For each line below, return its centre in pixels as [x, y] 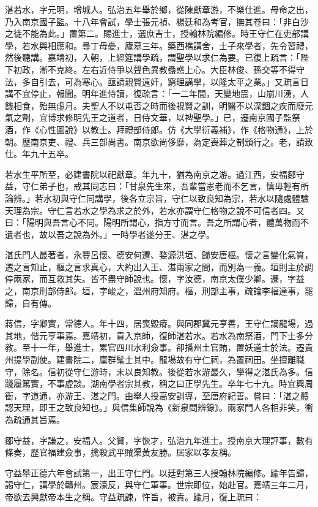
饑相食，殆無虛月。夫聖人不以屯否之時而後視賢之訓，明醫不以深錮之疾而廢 [155, 105]
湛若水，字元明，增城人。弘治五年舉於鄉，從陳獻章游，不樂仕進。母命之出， [159, 9]
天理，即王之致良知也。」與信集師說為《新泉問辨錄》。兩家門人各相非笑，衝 [163, 407]
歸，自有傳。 [31, 303]
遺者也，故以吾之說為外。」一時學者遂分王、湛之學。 [110, 234]
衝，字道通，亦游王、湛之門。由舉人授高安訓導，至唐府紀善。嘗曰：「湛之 [153, 395]
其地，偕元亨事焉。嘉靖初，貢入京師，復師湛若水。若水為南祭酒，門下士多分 [159, 335]
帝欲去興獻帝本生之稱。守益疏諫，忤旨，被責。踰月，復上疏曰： [133, 496]
